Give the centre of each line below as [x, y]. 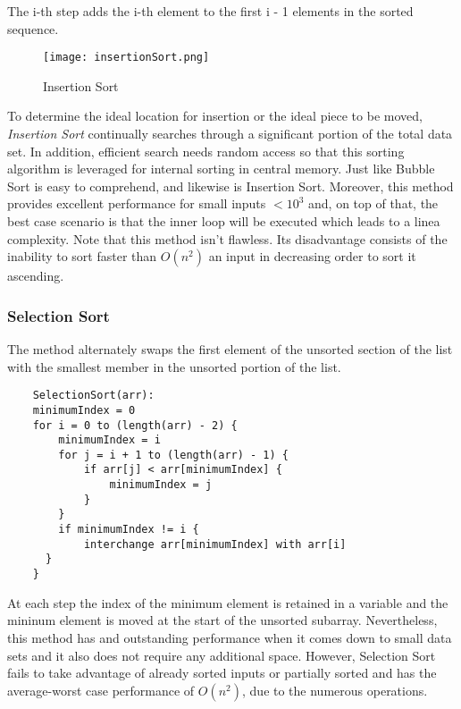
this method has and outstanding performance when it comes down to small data [230, 637]
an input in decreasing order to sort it [312, 256]
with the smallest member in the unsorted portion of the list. [174, 366]
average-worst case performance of [101, 690]
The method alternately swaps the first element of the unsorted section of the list [230, 349]
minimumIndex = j [161, 485]
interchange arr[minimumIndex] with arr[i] [215, 544]
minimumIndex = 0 [84, 410]
